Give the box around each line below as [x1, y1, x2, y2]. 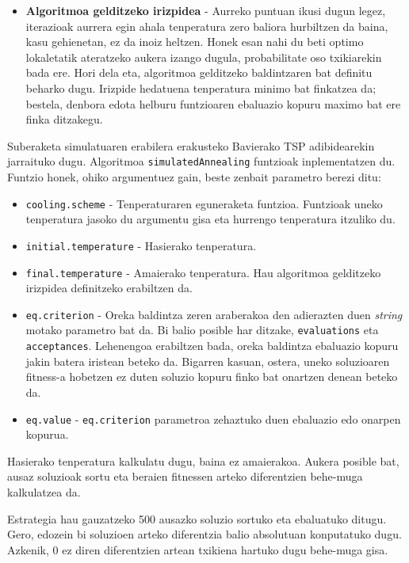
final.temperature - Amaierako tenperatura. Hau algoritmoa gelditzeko [25, 264, 381, 280]
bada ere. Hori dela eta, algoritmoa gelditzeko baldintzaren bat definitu [25, 64, 373, 81]
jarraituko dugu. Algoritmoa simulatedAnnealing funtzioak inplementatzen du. [7, 153, 396, 169]
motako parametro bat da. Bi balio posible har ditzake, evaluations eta [25, 321, 379, 338]
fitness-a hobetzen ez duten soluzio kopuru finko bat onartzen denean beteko [25, 368, 398, 385]
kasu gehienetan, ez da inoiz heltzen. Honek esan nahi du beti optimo [25, 33, 364, 50]
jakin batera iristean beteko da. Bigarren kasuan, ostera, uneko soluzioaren [25, 352, 390, 369]
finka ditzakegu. [25, 111, 103, 127]
